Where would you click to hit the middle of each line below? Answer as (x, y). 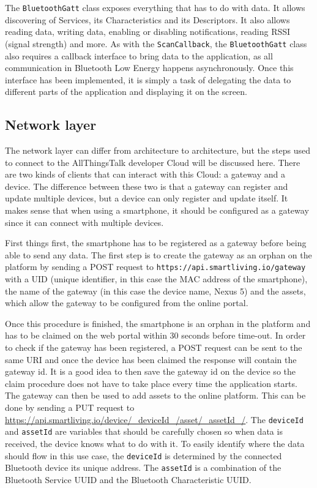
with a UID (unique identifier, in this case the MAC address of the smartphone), (156, 279)
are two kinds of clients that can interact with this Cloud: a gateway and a (145, 174)
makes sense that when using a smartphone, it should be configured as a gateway (157, 210)
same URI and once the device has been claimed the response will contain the (151, 359)
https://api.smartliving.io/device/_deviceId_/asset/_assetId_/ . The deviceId (154, 419)
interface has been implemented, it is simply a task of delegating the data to (148, 79)
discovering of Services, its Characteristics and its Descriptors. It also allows (147, 19)
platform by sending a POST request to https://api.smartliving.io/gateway (155, 267)
